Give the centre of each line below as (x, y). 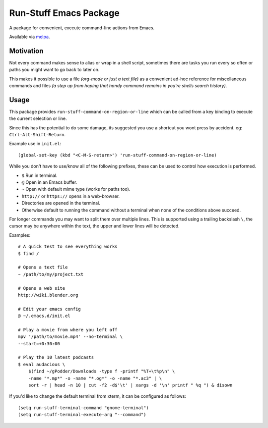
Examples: (20, 235)
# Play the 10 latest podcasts (56, 357)
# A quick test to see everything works (68, 247)
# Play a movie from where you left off (68, 330)
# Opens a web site (42, 288)
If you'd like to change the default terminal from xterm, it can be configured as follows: (98, 396)
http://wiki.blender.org (48, 295)
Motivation (26, 51)
